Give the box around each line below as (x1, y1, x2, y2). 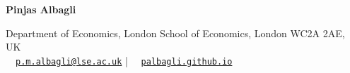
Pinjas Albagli (6, 2, 76, 16)
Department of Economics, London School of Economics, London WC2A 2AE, (6, 25, 345, 40)
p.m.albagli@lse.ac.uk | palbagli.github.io (16, 53, 233, 67)
